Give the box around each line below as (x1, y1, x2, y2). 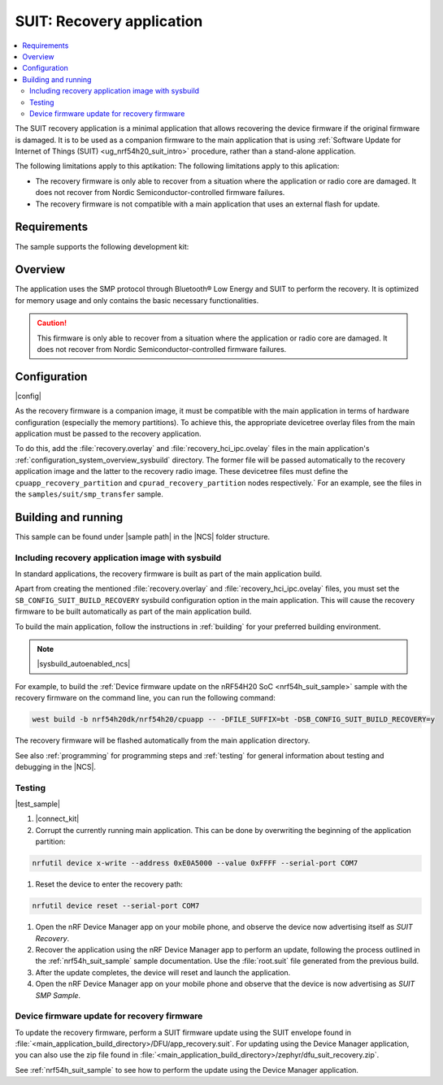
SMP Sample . (35, 990, 81, 1000)
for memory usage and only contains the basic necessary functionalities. (15, 295, 259, 305)
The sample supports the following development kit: (15, 241, 189, 251)
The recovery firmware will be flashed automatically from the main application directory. (15, 736, 311, 745)
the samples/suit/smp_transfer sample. (15, 489, 164, 499)
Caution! (37, 318, 67, 328)
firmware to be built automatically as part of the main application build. (15, 606, 252, 617)
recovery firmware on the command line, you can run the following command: (15, 693, 276, 703)
